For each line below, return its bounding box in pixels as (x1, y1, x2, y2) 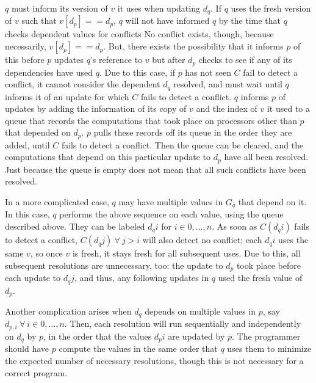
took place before (236, 258, 301, 271)
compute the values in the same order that (59, 342, 218, 355)
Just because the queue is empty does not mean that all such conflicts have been (5, 162, 306, 175)
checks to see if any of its (198, 53, 292, 66)
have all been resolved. (224, 150, 309, 163)
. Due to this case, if (99, 65, 175, 78)
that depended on (5, 126, 71, 139)
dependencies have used (5, 65, 93, 78)
